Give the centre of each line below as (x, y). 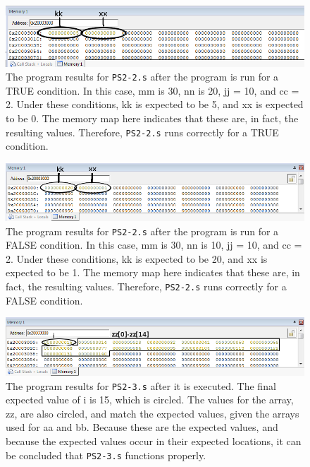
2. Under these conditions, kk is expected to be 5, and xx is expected (155, 104)
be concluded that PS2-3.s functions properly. (106, 455)
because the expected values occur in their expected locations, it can (154, 441)
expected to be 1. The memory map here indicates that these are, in (153, 272)
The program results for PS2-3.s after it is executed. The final (141, 385)
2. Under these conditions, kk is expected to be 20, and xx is (137, 258)
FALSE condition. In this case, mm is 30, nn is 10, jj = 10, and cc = (154, 245)
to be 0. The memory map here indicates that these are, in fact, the (152, 118)
